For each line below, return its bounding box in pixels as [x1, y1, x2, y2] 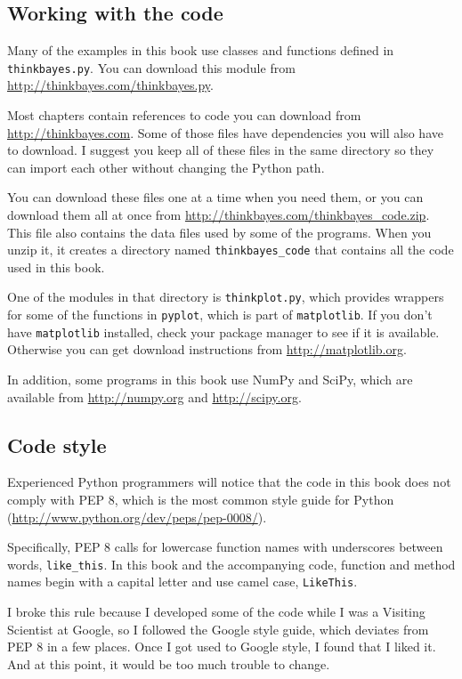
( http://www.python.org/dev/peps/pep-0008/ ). [7, 507, 267, 526]
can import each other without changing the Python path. [7, 158, 325, 176]
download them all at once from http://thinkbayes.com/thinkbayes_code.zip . [7, 206, 430, 224]
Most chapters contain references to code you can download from [7, 106, 361, 125]
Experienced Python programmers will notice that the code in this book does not [7, 473, 451, 491]
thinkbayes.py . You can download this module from [7, 58, 296, 77]
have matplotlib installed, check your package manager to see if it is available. [7, 322, 440, 341]
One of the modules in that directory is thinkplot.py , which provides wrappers [7, 287, 444, 306]
